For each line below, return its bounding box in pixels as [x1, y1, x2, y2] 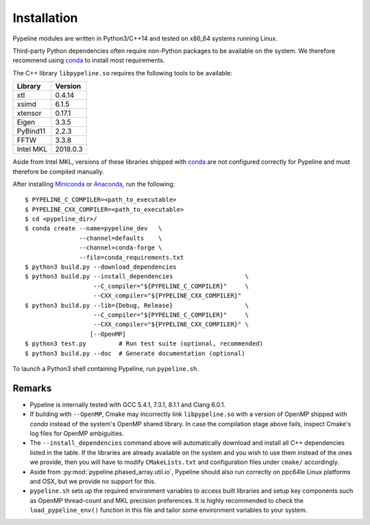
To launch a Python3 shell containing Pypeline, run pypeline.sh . [12, 364, 199, 373]
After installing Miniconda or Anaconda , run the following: [12, 180, 175, 188]
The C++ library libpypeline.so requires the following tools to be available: [12, 69, 233, 77]
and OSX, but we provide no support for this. [29, 477, 156, 485]
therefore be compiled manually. [12, 167, 104, 175]
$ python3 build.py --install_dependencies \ [25, 273, 249, 280]
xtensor [16, 108, 42, 118]
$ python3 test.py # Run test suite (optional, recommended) [25, 340, 264, 347]
